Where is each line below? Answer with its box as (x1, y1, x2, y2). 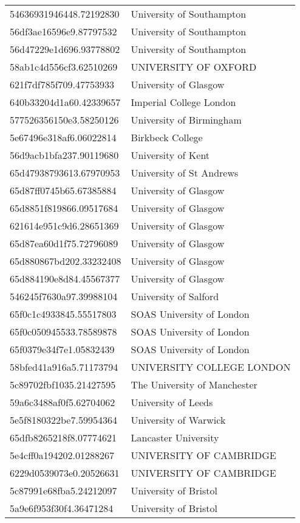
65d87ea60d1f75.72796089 (10, 236, 118, 250)
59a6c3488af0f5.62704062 (10, 395, 115, 409)
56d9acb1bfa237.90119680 (10, 148, 119, 162)
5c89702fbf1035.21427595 (10, 377, 116, 391)
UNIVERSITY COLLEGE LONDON (131, 360, 291, 374)
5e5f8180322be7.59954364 (10, 413, 117, 427)
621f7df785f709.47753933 (10, 77, 115, 91)
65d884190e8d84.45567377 (10, 272, 120, 286)
